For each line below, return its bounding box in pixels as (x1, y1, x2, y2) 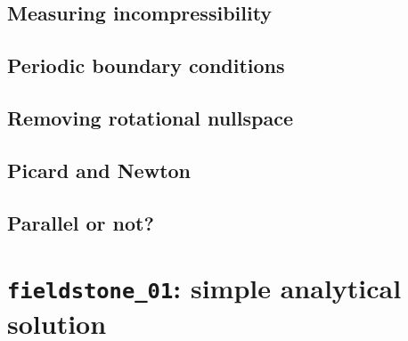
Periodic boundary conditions (7, 52, 285, 79)
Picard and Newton (7, 156, 192, 183)
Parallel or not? (7, 208, 154, 236)
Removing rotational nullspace (7, 103, 293, 131)
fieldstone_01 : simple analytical (7, 270, 402, 306)
